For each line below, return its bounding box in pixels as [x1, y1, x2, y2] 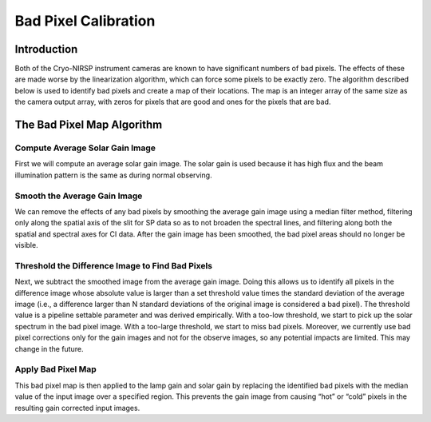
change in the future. [14, 344, 84, 353]
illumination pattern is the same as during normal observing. [14, 170, 212, 180]
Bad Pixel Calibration [14, 12, 156, 30]
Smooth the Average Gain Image [14, 190, 143, 201]
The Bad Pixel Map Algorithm [14, 118, 163, 132]
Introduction [14, 42, 78, 56]
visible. [14, 241, 39, 250]
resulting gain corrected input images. [14, 403, 140, 412]
